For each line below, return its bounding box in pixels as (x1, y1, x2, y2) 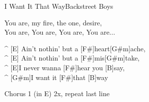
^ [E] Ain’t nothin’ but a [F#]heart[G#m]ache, (4, 43, 146, 53)
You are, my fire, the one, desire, (4, 17, 102, 27)
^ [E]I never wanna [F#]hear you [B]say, (4, 62, 125, 72)
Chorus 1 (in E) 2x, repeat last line (4, 88, 110, 99)
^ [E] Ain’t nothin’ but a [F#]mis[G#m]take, (4, 53, 140, 63)
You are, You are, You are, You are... (4, 27, 115, 37)
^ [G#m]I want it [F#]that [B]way (4, 72, 108, 82)
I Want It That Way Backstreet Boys (4, 1, 113, 11)
